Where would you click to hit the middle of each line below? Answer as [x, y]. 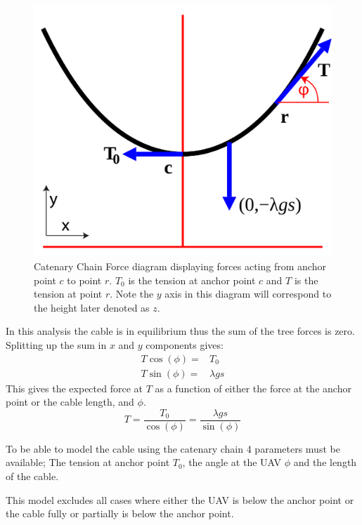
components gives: [185, 344]
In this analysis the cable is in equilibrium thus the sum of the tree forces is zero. [180, 331]
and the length [325, 462]
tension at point [68, 294]
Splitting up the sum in [56, 344]
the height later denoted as [92, 307]
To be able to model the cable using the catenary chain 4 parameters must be [173, 448]
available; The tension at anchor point [88, 462]
